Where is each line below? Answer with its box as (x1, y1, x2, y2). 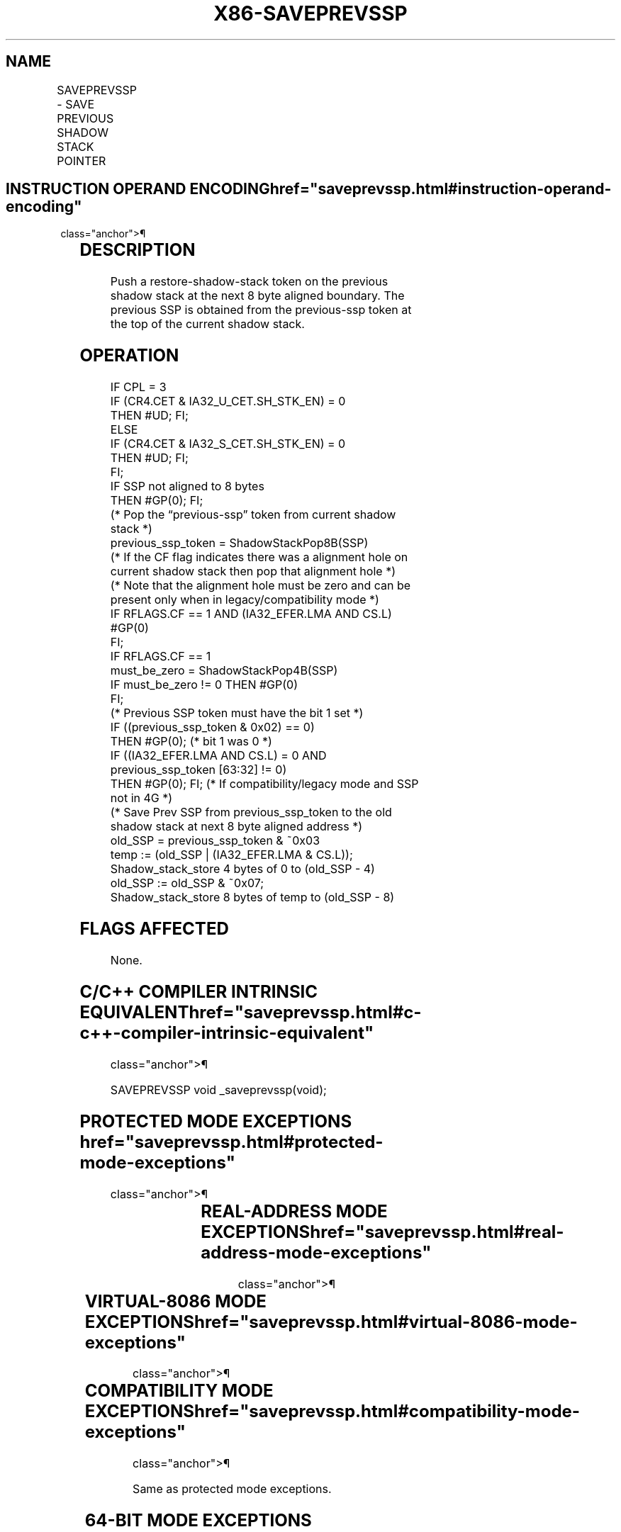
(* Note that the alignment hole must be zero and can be (110, 578, 411, 593)
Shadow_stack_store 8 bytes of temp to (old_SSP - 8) (110, 890, 395, 905)
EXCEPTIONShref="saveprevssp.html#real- (201, 1221, 564, 1242)
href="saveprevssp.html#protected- (79, 1131, 384, 1152)
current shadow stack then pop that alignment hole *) (110, 564, 396, 579)
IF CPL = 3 (110, 380, 167, 395)
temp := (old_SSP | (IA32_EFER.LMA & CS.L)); (110, 847, 353, 862)
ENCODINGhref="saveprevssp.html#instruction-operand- (189, 180, 612, 198)
